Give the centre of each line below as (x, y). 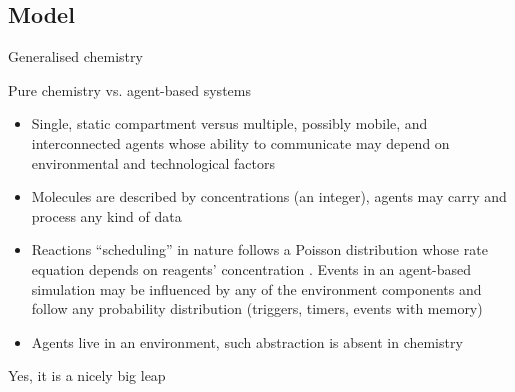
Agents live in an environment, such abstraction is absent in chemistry (247, 341)
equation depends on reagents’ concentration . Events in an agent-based (251, 268)
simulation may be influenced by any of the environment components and (256, 288)
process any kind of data (106, 215)
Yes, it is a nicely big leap (87, 375)
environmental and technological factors (153, 162)
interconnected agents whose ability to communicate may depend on (240, 142)
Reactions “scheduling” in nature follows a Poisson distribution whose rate (259, 249)
